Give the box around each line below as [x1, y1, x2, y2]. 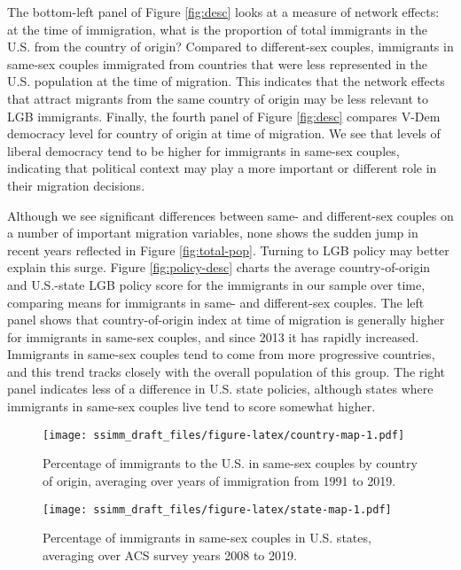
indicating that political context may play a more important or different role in [7, 159, 437, 177]
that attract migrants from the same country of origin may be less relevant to [7, 89, 428, 107]
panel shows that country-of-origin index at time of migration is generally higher [7, 310, 445, 329]
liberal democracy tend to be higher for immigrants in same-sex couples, [7, 141, 400, 160]
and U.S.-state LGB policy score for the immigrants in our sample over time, [7, 275, 426, 293]
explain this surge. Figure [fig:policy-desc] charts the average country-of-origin [7, 258, 431, 277]
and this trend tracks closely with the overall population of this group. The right [7, 362, 446, 380]
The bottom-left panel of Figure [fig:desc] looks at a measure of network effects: [7, 3, 440, 20]
